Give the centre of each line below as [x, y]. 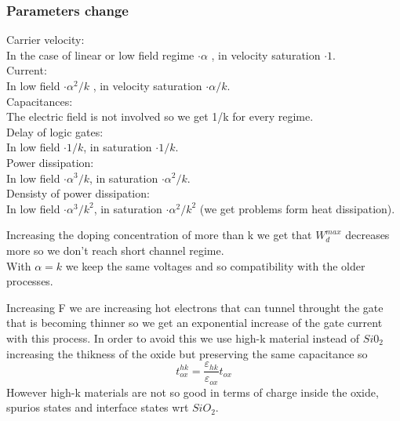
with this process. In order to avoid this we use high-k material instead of [183, 338]
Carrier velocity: [45, 40]
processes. [30, 281]
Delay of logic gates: [55, 131]
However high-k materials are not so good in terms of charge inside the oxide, [193, 392]
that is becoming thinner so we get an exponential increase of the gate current [195, 323]
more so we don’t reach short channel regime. [115, 250]
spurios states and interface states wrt [98, 407]
